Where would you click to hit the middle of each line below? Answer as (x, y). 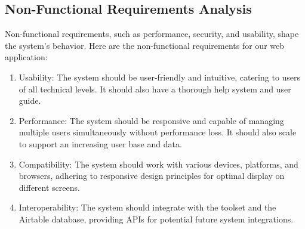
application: (26, 57)
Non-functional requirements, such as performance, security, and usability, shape (152, 34)
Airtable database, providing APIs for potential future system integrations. (156, 219)
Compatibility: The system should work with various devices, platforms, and (158, 164)
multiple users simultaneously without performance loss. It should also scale (158, 132)
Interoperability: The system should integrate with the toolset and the (147, 207)
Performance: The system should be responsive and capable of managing (151, 120)
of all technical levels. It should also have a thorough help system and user (155, 89)
